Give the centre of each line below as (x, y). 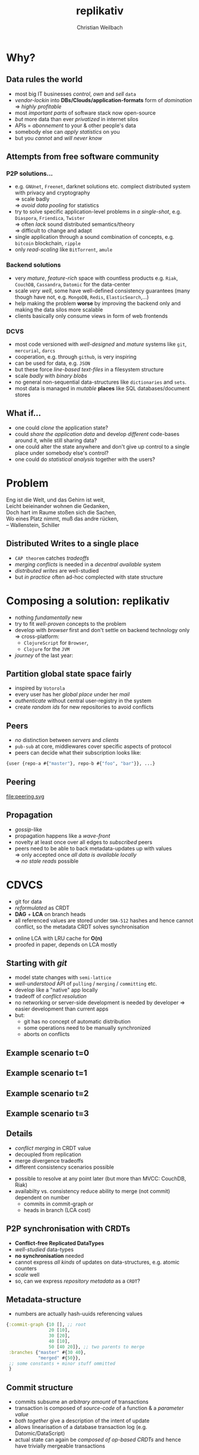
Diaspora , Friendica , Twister (50, 218)
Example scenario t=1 (47, 1073)
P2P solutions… (30, 173)
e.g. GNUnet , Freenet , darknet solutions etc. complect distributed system (102, 187)
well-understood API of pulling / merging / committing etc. (86, 984)
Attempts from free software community (83, 157)
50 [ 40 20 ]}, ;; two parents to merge (97, 1347)
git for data (28, 901)
